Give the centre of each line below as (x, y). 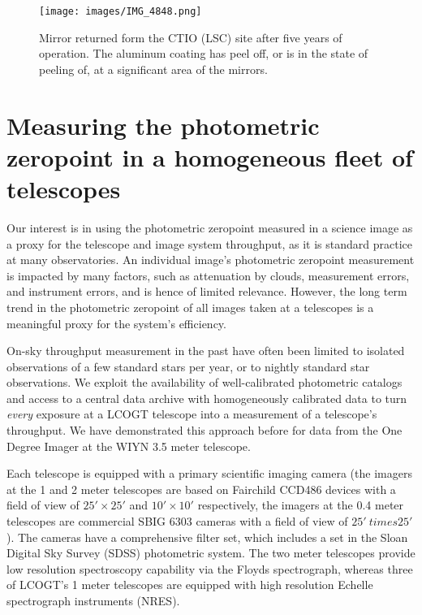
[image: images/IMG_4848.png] (121, 11)
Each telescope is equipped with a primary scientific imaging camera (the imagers (209, 473)
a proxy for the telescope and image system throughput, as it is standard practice (209, 243)
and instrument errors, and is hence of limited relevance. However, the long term (207, 291)
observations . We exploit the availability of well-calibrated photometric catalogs (205, 382)
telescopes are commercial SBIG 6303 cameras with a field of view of (177, 521)
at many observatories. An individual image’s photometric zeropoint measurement (211, 260)
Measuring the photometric (163, 125)
